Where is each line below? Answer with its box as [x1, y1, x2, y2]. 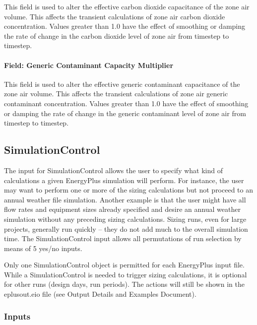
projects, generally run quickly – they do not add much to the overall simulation [4, 223, 248, 234]
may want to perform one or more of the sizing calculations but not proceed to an [4, 185, 253, 195]
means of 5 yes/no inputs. [4, 243, 82, 253]
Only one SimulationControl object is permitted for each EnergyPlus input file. [4, 260, 245, 270]
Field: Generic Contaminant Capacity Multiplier [4, 60, 174, 70]
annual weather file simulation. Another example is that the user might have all [4, 194, 246, 204]
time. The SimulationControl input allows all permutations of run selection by [4, 233, 242, 244]
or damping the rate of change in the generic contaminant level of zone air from [4, 108, 246, 118]
